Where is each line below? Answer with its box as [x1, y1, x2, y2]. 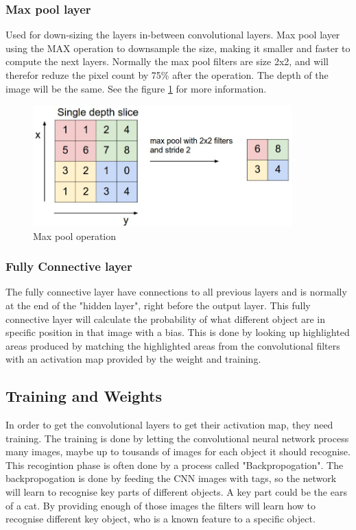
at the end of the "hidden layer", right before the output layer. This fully [5, 298, 311, 312]
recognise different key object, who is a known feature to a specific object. [5, 511, 316, 526]
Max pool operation [33, 228, 117, 243]
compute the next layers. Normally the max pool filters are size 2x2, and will [5, 54, 329, 69]
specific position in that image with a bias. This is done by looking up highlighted [5, 325, 350, 339]
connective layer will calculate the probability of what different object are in [5, 311, 326, 326]
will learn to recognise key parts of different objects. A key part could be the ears [5, 485, 347, 499]
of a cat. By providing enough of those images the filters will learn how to [5, 498, 316, 512]
